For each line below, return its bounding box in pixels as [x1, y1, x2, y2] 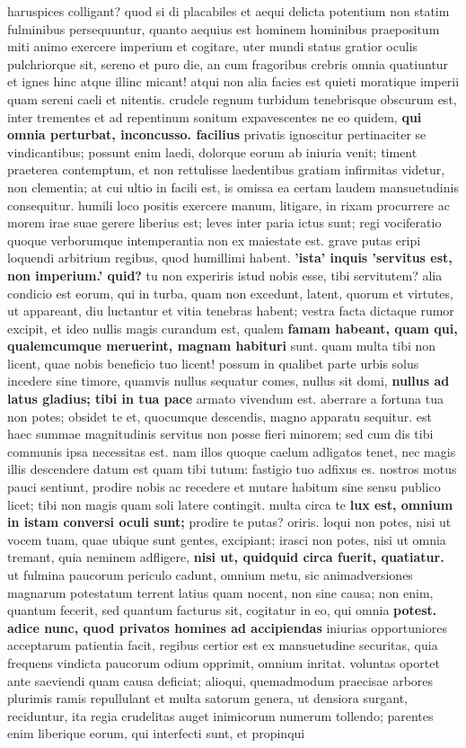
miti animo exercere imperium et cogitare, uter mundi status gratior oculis [7, 37, 418, 56]
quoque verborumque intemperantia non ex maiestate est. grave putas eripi [7, 230, 421, 249]
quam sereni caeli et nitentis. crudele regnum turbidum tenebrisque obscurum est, [7, 89, 457, 108]
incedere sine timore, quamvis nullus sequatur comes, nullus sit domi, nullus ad [7, 371, 450, 390]
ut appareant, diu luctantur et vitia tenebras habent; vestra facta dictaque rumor [7, 301, 454, 320]
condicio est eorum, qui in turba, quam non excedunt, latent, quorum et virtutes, [7, 283, 453, 302]
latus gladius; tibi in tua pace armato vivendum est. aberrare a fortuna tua [7, 389, 444, 408]
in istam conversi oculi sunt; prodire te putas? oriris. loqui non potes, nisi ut [7, 512, 452, 531]
